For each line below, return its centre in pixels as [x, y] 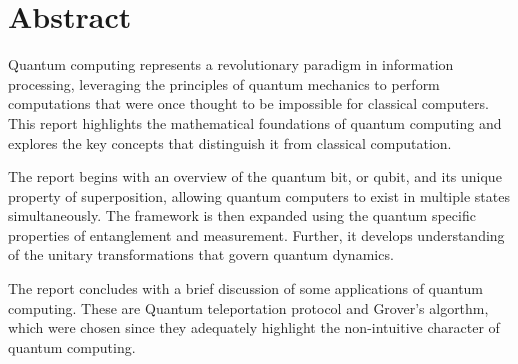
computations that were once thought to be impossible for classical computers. [248, 103]
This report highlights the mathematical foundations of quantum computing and [255, 122]
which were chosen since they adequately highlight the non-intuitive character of [254, 327]
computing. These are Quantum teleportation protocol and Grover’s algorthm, [248, 307]
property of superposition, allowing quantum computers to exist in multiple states [259, 195]
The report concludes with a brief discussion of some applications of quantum [246, 288]
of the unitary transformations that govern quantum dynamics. [201, 254]
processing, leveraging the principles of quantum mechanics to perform [224, 83]
